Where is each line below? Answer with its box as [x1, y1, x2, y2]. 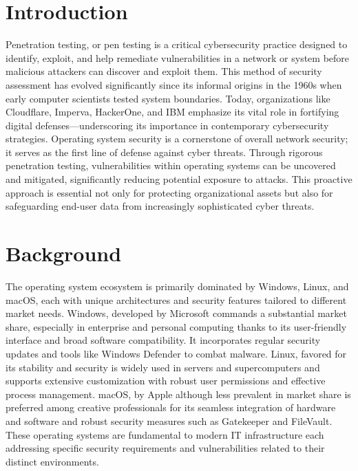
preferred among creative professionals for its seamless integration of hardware [6, 400, 336, 415]
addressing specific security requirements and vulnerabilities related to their [6, 441, 325, 455]
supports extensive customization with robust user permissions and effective [6, 373, 326, 388]
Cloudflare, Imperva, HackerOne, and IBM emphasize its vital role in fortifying [6, 105, 339, 119]
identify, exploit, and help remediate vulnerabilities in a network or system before [6, 50, 350, 65]
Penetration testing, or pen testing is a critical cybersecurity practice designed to [6, 37, 348, 52]
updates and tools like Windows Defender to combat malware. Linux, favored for [6, 346, 347, 360]
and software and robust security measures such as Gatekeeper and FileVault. [6, 413, 333, 428]
